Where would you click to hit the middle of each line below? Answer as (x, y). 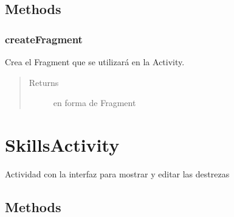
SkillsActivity (62, 144)
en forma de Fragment (95, 103)
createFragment (44, 39)
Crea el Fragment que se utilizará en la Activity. (95, 62)
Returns (44, 82)
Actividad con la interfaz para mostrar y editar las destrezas (117, 173)
